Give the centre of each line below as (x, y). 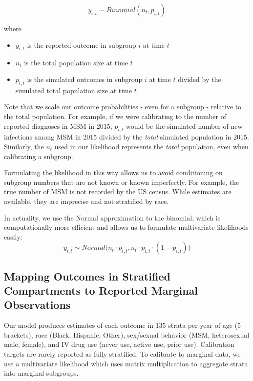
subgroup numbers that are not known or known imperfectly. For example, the (122, 182)
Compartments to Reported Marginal (101, 291)
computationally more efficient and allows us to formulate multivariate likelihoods (126, 227)
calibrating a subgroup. (39, 156)
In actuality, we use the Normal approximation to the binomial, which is (112, 217)
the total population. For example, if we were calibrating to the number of (115, 116)
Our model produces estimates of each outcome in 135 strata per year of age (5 (123, 325)
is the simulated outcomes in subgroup (85, 79)
